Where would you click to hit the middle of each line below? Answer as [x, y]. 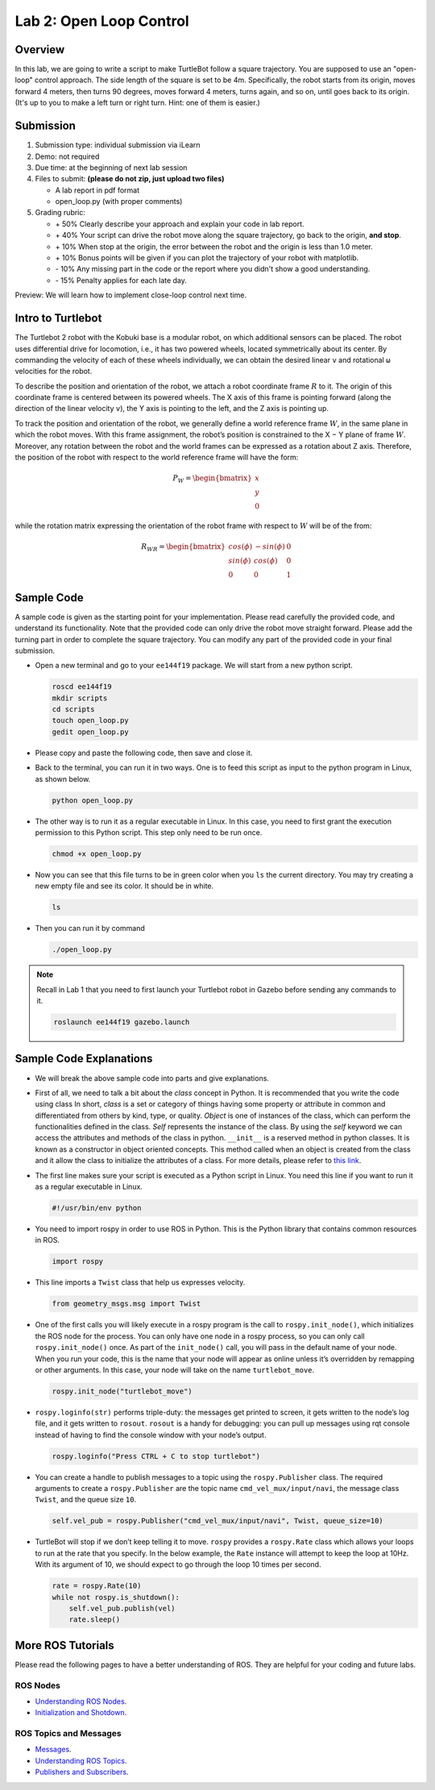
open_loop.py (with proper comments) [119, 201]
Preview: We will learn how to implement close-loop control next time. [131, 295]
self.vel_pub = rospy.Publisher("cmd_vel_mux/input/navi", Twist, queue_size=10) [218, 1521]
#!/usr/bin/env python [97, 1208]
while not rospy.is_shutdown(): [116, 1597]
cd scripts [73, 710]
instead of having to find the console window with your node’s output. [151, 1435]
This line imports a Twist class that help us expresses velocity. [140, 1282]
